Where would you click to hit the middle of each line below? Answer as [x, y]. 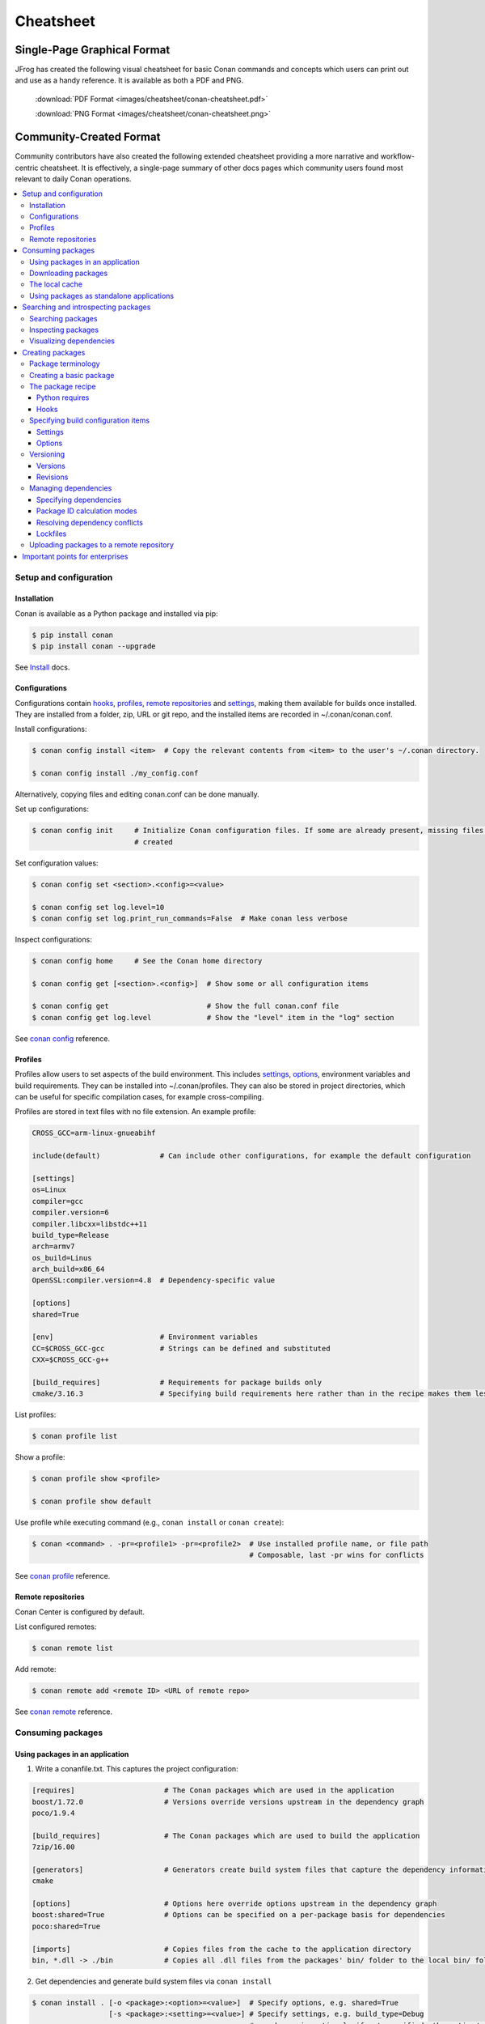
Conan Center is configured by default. [80, 1612]
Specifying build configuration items [89, 420]
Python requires [63, 398]
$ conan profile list [75, 1436]
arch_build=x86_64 [68, 1269]
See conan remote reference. [64, 1711]
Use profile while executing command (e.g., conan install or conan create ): [150, 1523]
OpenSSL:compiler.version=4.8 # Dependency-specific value [154, 1280]
